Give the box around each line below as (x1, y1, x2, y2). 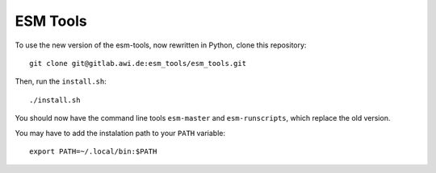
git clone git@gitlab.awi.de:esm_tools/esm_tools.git (29, 59, 246, 68)
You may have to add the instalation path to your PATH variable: (15, 128, 226, 138)
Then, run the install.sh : (15, 76, 107, 86)
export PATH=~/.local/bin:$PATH (29, 146, 157, 156)
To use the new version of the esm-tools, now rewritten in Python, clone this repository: (15, 40, 307, 50)
